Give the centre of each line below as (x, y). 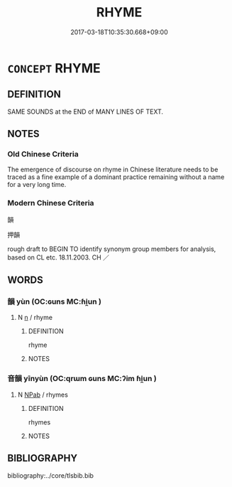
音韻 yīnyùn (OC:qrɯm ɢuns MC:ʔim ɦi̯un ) (82, 379)
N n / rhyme (35, 318)
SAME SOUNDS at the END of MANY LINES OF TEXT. (85, 112)
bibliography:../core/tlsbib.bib (51, 475)
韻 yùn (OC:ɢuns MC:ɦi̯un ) (54, 301)
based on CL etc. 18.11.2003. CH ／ (59, 257)
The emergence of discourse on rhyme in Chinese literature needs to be (113, 170)
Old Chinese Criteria (43, 154)
